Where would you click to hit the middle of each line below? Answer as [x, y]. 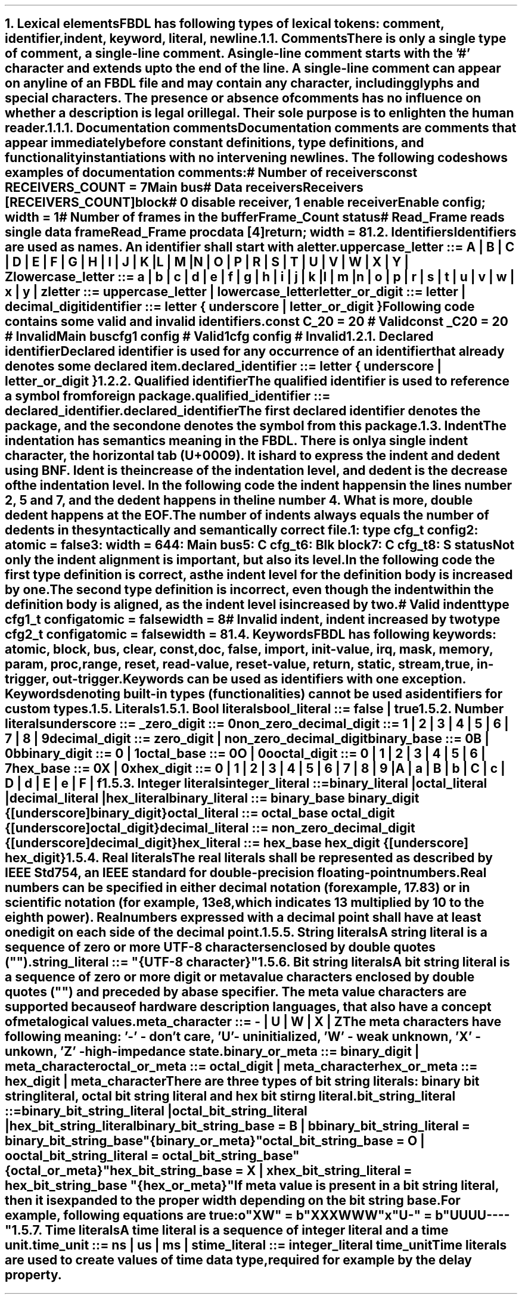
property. [33, 1275]
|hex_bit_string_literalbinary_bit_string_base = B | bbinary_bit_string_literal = [237, 1126]
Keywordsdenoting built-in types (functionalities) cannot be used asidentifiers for [254, 694]
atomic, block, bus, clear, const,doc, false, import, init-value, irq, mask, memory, [249, 649]
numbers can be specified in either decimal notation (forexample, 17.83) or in [237, 888]
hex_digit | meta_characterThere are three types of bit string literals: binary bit [242, 1082]
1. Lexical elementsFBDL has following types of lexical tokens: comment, [225, 24]
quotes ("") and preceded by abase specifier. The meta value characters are [236, 992]
